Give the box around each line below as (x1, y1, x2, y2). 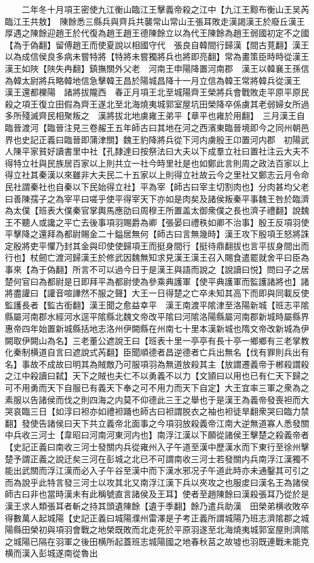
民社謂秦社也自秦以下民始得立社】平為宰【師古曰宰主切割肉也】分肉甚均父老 (5, 180, 309, 192)
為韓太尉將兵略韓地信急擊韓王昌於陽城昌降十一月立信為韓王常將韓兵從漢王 (5, 74, 301, 86)
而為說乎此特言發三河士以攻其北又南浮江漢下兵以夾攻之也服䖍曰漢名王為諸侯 (5, 476, 309, 488)
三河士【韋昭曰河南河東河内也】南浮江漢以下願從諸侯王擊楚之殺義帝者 (30, 428, 309, 441)
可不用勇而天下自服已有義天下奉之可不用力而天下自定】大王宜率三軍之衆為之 (5, 381, 309, 393)
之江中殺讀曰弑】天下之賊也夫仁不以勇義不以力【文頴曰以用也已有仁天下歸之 (5, 369, 309, 382)
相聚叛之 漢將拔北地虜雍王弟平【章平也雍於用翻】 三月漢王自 (55, 109, 305, 122)
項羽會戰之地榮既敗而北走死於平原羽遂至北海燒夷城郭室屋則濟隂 (55, 523, 309, 536)
